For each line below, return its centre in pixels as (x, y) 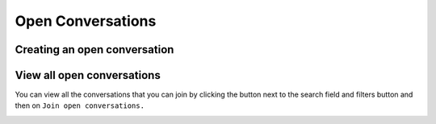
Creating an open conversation (94, 50)
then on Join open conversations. (80, 105)
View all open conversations (88, 75)
